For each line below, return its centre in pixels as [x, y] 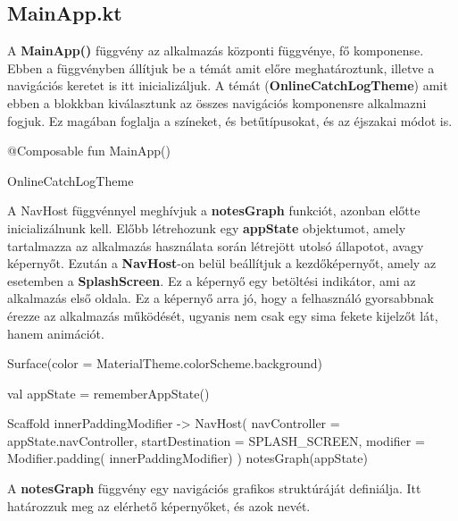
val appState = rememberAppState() [108, 393]
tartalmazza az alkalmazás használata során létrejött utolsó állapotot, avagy [216, 245]
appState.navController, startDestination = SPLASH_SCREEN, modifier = [216, 440]
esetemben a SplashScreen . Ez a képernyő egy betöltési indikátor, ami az [212, 280]
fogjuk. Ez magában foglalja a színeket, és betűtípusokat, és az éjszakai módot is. [230, 120]
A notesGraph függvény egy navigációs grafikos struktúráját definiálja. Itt [214, 488]
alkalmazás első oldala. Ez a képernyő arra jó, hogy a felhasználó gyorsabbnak [221, 298]
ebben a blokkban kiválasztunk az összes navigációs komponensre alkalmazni [217, 102]
